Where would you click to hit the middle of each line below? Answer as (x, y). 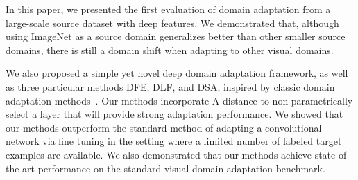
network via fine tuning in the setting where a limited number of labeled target (174, 141)
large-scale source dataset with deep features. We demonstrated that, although (172, 22)
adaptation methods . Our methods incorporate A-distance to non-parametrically (179, 100)
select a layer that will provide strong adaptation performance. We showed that (174, 114)
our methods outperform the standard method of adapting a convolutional (164, 127)
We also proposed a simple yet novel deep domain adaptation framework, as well (177, 73)
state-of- (332, 154)
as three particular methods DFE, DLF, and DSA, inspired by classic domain (170, 86)
